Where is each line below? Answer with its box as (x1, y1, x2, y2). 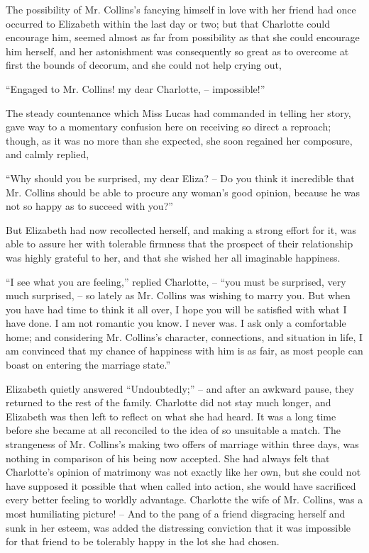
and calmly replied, (6, 147, 89, 162)
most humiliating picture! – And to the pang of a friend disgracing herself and (6, 506, 346, 520)
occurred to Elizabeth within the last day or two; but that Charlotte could (6, 16, 331, 30)
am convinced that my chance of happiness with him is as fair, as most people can (6, 343, 363, 358)
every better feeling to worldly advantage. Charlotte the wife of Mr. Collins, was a (6, 492, 363, 507)
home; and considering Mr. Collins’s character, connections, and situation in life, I (6, 329, 363, 344)
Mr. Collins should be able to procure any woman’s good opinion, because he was (6, 184, 360, 199)
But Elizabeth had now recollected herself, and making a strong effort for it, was (6, 222, 356, 237)
